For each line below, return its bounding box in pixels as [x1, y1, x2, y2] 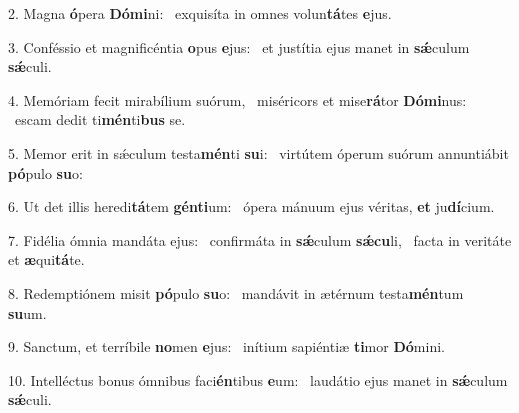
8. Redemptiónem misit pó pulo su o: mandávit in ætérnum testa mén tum [8, 282, 464, 303]
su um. [8, 302, 47, 323]
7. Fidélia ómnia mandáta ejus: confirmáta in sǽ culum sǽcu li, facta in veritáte [8, 229, 512, 250]
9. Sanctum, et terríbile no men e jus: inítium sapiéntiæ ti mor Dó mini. [8, 336, 445, 357]
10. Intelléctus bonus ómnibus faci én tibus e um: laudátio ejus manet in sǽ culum [8, 369, 508, 390]
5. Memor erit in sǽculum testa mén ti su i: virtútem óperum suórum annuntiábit [8, 142, 509, 163]
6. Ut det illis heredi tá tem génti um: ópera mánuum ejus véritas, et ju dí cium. [8, 196, 495, 217]
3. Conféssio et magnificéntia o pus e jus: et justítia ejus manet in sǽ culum [8, 36, 470, 57]
